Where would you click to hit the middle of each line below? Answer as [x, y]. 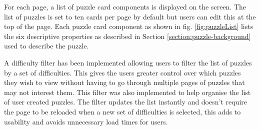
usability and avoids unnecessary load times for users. [86, 121]
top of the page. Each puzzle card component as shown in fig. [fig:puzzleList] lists [129, 26]
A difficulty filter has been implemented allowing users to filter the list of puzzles [128, 62]
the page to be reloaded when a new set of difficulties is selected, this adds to [122, 111]
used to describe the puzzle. [46, 46]
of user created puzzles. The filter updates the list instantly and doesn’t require [125, 102]
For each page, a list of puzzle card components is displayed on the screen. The [125, 6]
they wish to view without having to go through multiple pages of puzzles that [124, 82]
